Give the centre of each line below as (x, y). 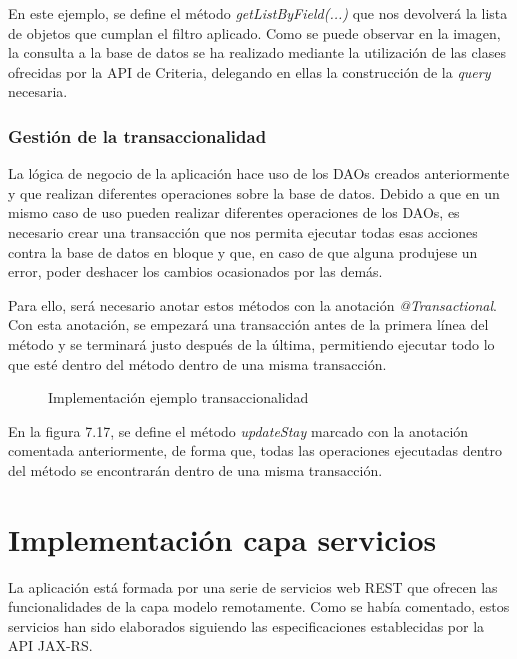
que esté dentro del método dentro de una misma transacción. (197, 363)
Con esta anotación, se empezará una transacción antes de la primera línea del (248, 324)
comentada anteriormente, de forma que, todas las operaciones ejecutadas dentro (255, 450)
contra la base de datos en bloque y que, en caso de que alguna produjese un (243, 251)
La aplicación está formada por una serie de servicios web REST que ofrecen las (253, 586)
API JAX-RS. (50, 645)
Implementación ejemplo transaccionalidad (178, 397)
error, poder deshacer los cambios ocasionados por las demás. (195, 271)
